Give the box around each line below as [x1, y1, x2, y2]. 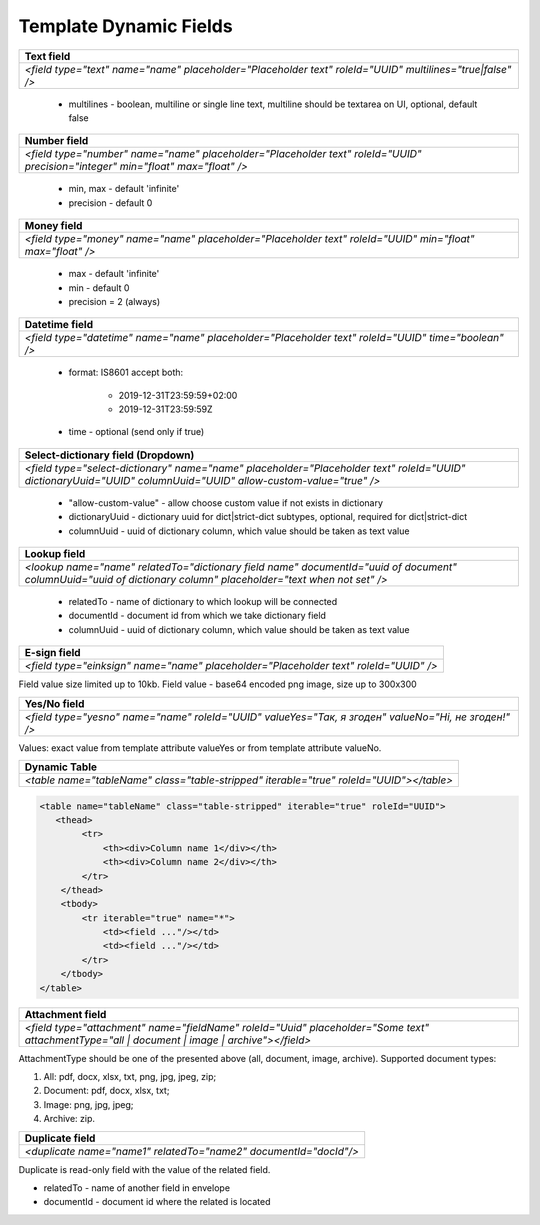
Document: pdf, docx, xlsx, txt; [43, 1085, 170, 1097]
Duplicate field [24, 1131, 96, 1145]
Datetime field [24, 318, 94, 332]
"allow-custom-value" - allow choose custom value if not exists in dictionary [68, 496, 384, 509]
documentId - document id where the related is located [43, 1196, 271, 1208]
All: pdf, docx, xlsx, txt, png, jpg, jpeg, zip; [43, 1071, 217, 1083]
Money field [24, 219, 83, 233]
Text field [24, 49, 71, 63]
